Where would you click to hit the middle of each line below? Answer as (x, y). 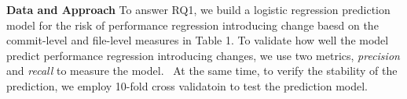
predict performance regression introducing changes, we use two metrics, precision (203, 55)
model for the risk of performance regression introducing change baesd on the (192, 25)
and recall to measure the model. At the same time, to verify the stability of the (202, 71)
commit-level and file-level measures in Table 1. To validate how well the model (198, 40)
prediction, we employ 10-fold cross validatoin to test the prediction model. (187, 85)
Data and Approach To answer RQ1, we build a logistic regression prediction (198, 9)
